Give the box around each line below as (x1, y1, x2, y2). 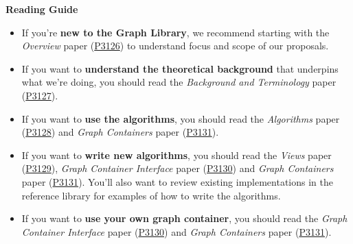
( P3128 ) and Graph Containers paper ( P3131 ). (21, 125, 219, 139)
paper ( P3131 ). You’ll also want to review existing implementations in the (21, 174, 333, 188)
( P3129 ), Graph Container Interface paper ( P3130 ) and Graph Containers (21, 161, 334, 175)
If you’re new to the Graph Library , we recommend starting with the (21, 25, 330, 39)
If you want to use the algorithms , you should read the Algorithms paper (21, 111, 340, 125)
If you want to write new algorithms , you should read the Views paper (21, 147, 332, 162)
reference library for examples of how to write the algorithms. (21, 188, 281, 202)
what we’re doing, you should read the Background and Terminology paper (21, 75, 337, 89)
